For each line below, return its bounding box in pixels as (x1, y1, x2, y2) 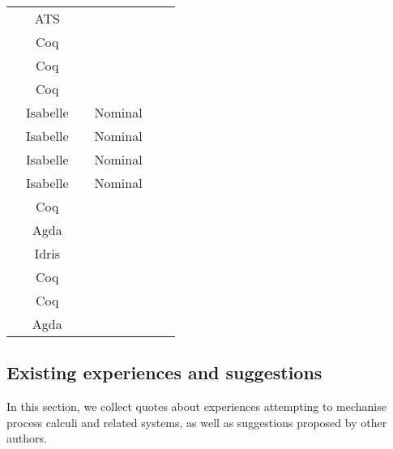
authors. (6, 430, 47, 447)
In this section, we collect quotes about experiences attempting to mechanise (6, 398, 387, 415)
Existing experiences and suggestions (6, 360, 323, 385)
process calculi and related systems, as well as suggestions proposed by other (6, 413, 387, 430)
